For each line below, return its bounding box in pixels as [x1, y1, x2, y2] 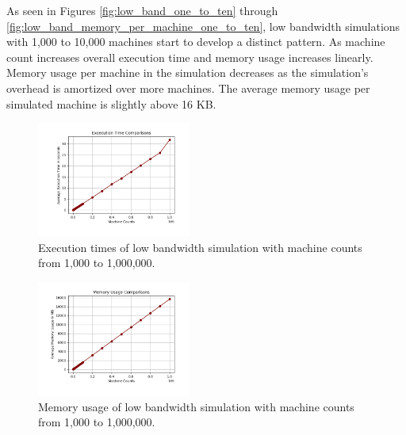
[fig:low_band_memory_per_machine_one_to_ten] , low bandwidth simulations [6, 17, 400, 34]
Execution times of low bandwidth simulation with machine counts [38, 238, 362, 255]
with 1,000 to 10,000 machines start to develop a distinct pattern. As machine [6, 33, 385, 50]
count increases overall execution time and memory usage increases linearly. [6, 48, 373, 65]
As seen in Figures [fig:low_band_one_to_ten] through [6, 2, 278, 18]
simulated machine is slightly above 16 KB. [6, 95, 216, 112]
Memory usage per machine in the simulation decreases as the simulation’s [6, 64, 369, 81]
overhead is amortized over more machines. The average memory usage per [6, 79, 370, 96]
